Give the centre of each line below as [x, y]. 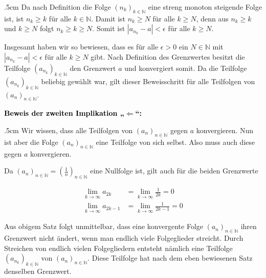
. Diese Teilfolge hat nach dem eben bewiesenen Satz [170, 258]
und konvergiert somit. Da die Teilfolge [186, 68]
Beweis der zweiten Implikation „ [64, 113]
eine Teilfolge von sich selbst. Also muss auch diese [175, 142]
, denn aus [212, 18]
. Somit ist [109, 28]
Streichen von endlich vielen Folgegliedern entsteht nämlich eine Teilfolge [118, 248]
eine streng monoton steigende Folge [205, 7]
